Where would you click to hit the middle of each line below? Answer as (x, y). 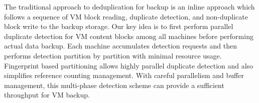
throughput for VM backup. (47, 95)
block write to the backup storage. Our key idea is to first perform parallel (119, 26)
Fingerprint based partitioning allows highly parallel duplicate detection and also (129, 65)
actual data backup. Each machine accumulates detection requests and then (121, 46)
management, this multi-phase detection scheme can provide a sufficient (114, 85)
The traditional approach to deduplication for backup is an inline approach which (129, 6)
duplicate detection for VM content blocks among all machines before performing (129, 36)
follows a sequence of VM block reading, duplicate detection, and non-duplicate (126, 16)
